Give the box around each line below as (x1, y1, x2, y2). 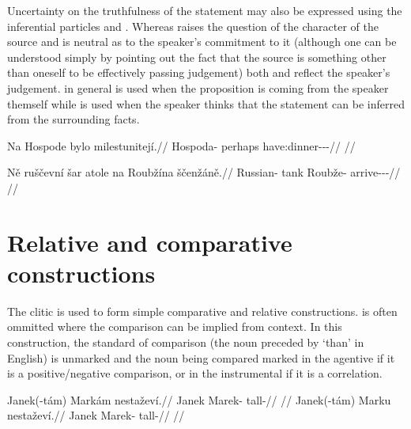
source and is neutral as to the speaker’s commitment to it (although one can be (7, 33, 397, 50)
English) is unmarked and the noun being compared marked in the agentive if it (7, 349, 395, 366)
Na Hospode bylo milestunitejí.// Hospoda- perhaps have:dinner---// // (7, 137, 356, 154)
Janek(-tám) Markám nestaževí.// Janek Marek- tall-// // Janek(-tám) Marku (7, 391, 391, 408)
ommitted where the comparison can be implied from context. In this (7, 318, 342, 335)
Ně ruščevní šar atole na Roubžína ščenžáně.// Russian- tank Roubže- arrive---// (7, 164, 401, 180)
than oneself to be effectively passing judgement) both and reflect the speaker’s (7, 64, 390, 81)
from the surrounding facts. (7, 111, 140, 127)
